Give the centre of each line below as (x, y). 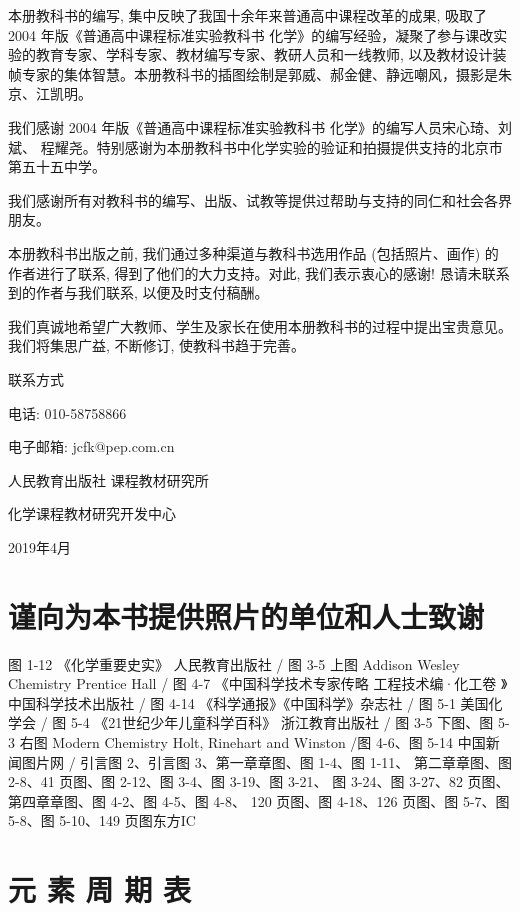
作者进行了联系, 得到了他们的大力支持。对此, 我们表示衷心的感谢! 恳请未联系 (259, 272)
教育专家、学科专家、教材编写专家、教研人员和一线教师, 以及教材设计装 (271, 54)
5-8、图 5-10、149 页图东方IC (102, 820)
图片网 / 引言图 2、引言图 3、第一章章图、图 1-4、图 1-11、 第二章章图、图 (266, 761)
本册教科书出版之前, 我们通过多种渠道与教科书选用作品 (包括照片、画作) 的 (253, 252)
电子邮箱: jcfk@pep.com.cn (91, 446)
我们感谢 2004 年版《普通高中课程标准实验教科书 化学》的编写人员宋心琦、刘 (260, 126)
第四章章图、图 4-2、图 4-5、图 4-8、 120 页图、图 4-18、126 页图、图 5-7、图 (259, 800)
